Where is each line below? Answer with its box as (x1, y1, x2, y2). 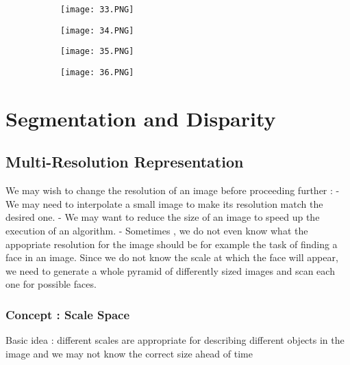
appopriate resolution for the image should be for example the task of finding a (5, 236, 338, 251)
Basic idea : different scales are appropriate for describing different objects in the (5, 333, 345, 347)
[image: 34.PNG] (60, 25, 134, 36)
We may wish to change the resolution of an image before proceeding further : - (5, 183, 340, 198)
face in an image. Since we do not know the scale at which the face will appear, (5, 250, 338, 265)
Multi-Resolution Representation (5, 151, 244, 172)
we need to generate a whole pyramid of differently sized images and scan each (5, 263, 335, 278)
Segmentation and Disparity (5, 104, 276, 132)
